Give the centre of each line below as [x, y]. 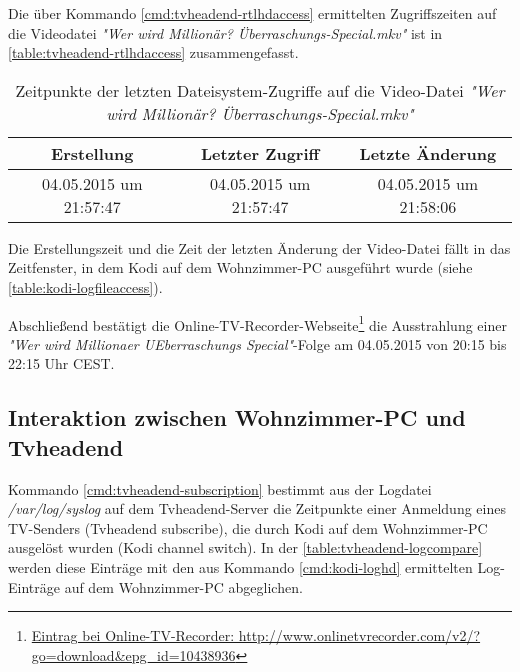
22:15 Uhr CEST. [61, 363]
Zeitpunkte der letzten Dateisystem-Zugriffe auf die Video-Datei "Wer [260, 90]
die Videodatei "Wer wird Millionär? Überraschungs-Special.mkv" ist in [225, 32]
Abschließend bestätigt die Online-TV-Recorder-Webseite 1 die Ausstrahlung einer [257, 323]
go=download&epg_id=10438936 [133, 654]
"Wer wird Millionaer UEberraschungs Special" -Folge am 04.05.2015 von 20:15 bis [257, 343]
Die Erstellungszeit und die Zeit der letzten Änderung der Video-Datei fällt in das [259, 247]
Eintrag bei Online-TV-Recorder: [133, 635]
